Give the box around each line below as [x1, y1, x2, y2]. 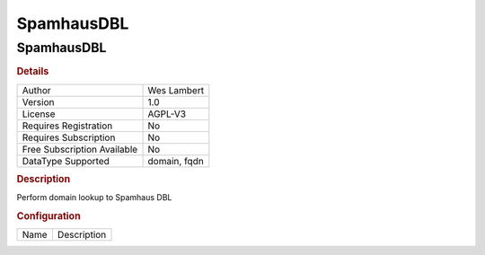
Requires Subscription [22, 131, 116, 144]
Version [22, 95, 55, 108]
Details [16, 66, 49, 78]
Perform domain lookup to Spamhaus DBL [16, 192, 172, 203]
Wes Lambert [147, 84, 205, 96]
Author [22, 84, 51, 96]
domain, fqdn [147, 154, 204, 167]
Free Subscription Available [22, 143, 138, 155]
